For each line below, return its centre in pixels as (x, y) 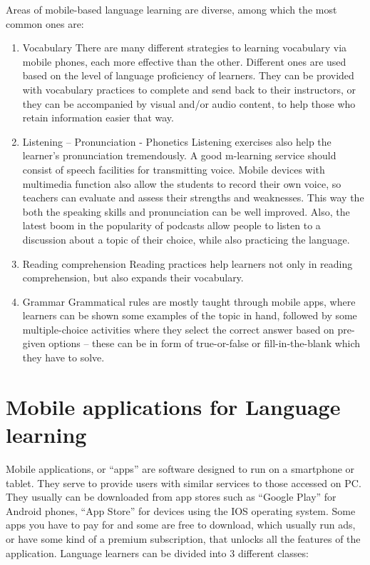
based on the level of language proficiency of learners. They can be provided (188, 75)
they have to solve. (63, 357)
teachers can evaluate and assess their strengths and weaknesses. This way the (193, 197)
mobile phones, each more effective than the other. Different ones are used (184, 61)
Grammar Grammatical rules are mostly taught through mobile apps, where (189, 301)
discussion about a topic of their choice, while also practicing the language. (186, 239)
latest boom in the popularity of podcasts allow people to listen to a (171, 225)
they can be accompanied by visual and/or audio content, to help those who (189, 103)
